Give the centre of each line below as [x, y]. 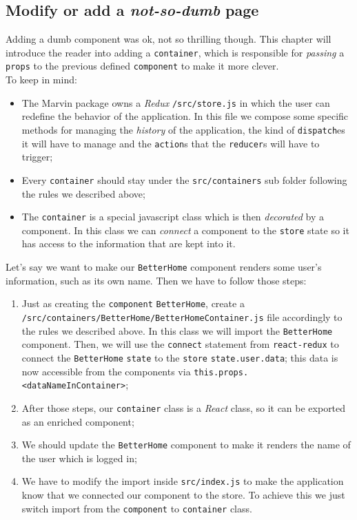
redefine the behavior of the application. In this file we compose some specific [185, 116]
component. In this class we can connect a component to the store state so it [185, 230]
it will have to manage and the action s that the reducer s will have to [171, 143]
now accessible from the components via [106, 371]
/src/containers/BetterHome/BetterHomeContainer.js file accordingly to [182, 316]
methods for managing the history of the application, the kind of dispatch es [183, 129]
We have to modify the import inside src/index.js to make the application [183, 481]
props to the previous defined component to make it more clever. [142, 66]
